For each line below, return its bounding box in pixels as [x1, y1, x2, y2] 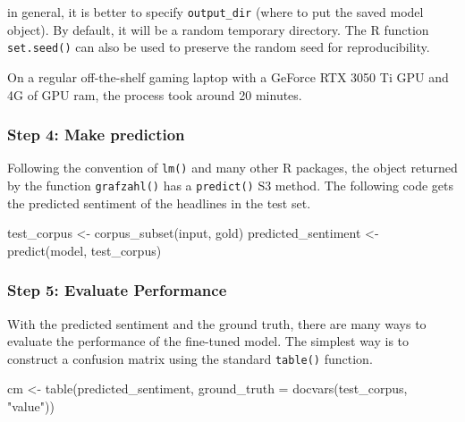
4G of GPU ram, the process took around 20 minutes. [7, 85, 302, 104]
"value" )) [7, 397, 55, 416]
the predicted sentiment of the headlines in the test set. [7, 193, 311, 212]
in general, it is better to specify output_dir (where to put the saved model [7, 3, 424, 21]
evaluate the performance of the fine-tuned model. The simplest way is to [7, 332, 410, 350]
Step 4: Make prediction [7, 123, 185, 146]
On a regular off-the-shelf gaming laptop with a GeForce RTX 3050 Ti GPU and [7, 67, 449, 86]
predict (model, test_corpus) [7, 241, 162, 259]
